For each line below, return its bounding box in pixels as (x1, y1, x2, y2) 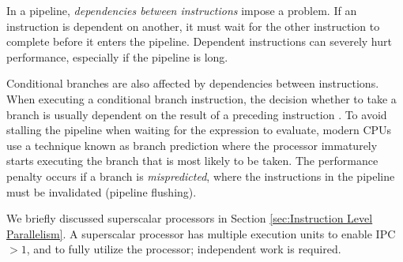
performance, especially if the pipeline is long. (6, 48, 228, 65)
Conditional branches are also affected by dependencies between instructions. (6, 75, 379, 92)
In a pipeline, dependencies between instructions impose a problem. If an (6, 2, 357, 18)
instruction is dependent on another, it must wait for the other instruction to (6, 17, 380, 34)
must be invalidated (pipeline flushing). (6, 183, 197, 200)
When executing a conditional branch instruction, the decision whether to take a (6, 90, 397, 107)
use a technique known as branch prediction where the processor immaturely (6, 137, 378, 153)
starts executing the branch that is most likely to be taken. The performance (6, 152, 379, 169)
